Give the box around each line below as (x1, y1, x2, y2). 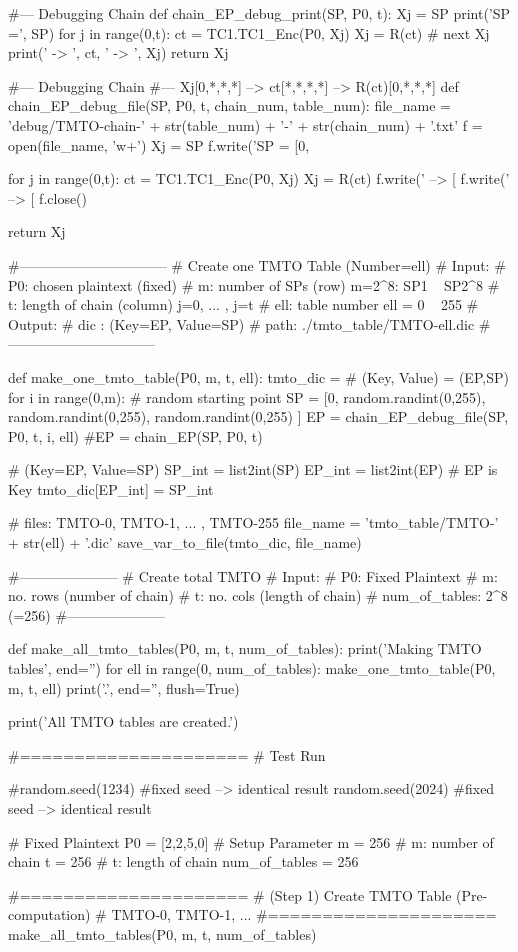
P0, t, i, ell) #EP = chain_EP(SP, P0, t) (8, 425, 263, 446)
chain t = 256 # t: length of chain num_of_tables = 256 (8, 851, 359, 872)
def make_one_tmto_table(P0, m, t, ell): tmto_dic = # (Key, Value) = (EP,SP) (8, 366, 509, 387)
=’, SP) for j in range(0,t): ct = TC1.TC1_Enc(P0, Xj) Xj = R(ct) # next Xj (8, 22, 490, 43)
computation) (8, 904, 91, 925)
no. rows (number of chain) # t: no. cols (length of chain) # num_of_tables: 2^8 (8, 585, 508, 606)
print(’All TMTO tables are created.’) (8, 711, 239, 732)
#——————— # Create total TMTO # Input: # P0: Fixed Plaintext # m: (8, 565, 498, 586)
